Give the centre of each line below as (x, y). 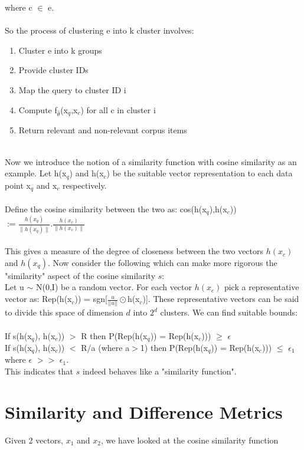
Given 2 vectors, (34, 440)
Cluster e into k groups (60, 50)
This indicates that (39, 371)
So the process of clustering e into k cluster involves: (99, 30)
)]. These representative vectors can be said (221, 299)
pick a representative (261, 287)
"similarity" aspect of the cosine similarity (80, 275)
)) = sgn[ (91, 299)
